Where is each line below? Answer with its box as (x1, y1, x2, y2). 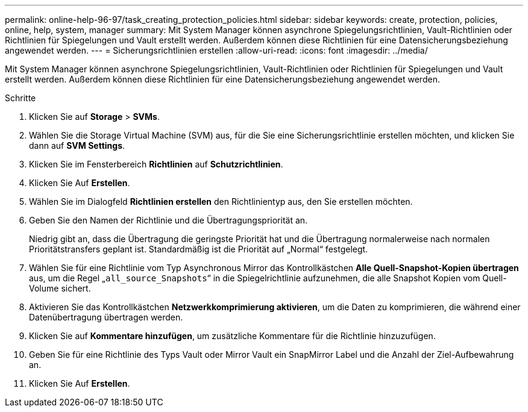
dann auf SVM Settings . (29, 140, 125, 151)
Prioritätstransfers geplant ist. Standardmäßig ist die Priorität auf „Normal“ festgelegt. (29, 244, 368, 254)
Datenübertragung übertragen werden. (29, 312, 183, 322)
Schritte (5, 93, 36, 103)
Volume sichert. (29, 283, 91, 293)
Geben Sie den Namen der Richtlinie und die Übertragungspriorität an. (29, 215, 308, 225)
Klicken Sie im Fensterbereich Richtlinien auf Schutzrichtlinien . (29, 159, 283, 169)
